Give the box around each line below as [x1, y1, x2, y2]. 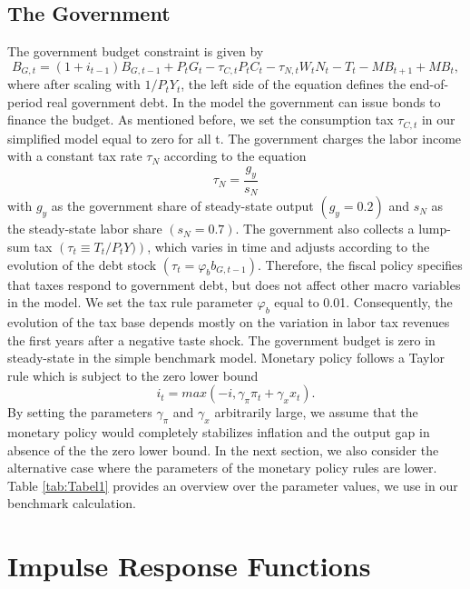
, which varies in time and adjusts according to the [147, 236, 430, 255]
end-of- [409, 75, 449, 94]
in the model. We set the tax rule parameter [7, 293, 253, 312]
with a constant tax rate [7, 146, 142, 165]
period [7, 92, 43, 111]
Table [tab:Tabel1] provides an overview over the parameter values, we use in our [7, 475, 458, 494]
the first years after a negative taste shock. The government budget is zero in [7, 330, 436, 349]
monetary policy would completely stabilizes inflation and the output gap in [7, 423, 430, 442]
